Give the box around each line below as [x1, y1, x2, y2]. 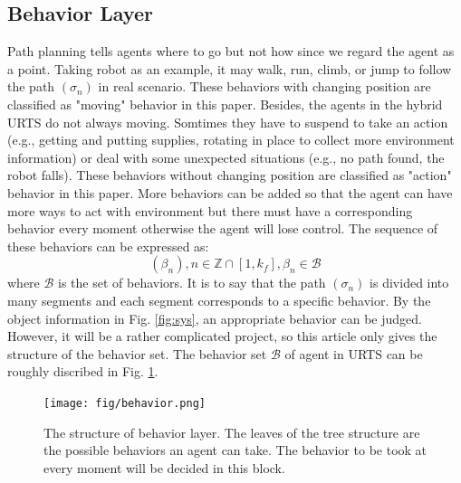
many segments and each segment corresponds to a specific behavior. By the [7, 290, 431, 309]
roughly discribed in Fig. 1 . [7, 362, 158, 381]
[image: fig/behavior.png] [43, 396, 206, 410]
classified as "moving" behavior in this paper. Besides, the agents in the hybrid [7, 94, 443, 113]
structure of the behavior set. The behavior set [7, 344, 267, 363]
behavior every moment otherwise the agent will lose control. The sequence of [7, 219, 438, 238]
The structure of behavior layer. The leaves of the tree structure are [43, 422, 420, 441]
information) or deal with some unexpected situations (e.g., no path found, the [7, 147, 445, 166]
